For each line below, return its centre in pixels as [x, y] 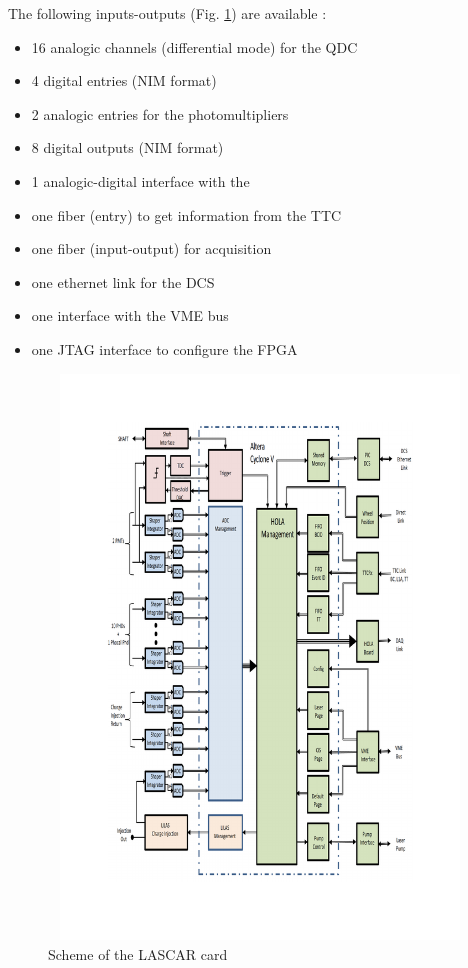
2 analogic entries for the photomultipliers [160, 113]
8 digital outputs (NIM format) [127, 147]
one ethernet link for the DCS [123, 281]
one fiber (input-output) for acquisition [151, 248]
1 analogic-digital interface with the [140, 180]
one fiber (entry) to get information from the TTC [186, 214]
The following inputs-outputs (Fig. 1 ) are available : [167, 13]
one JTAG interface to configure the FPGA [164, 348]
